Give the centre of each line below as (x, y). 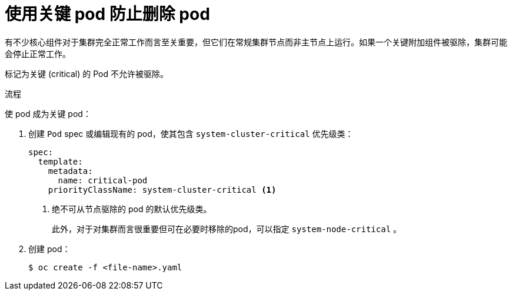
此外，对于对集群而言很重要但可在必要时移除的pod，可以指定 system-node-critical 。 (227, 229)
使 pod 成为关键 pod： (48, 113)
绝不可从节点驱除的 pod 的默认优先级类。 (132, 209)
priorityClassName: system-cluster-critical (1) (162, 190)
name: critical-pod (103, 180)
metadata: (70, 171)
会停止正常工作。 (38, 53)
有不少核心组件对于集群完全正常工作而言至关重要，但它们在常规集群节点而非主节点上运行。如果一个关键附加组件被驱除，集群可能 (256, 42)
